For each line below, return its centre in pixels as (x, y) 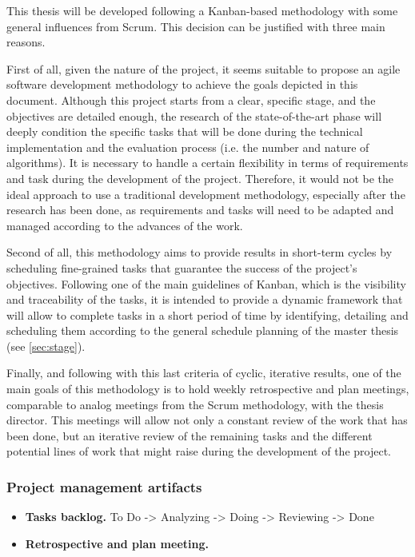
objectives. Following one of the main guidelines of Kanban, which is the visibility (206, 283)
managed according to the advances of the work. (125, 225)
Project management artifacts (104, 486)
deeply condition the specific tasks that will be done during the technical (185, 131)
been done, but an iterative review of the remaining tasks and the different (190, 435)
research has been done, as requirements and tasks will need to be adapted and (200, 210)
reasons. (26, 42)
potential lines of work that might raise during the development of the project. (199, 451)
